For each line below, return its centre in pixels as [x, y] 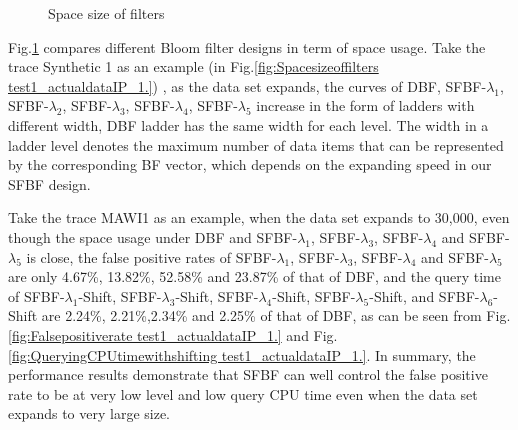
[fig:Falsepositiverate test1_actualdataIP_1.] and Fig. [173, 334]
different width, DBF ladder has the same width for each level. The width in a [248, 124]
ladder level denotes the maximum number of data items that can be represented [256, 144]
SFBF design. [49, 183]
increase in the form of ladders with [365, 105]
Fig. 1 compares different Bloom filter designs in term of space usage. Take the [247, 46]
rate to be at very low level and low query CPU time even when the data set [243, 393]
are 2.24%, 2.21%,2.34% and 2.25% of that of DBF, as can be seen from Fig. [276, 315]
